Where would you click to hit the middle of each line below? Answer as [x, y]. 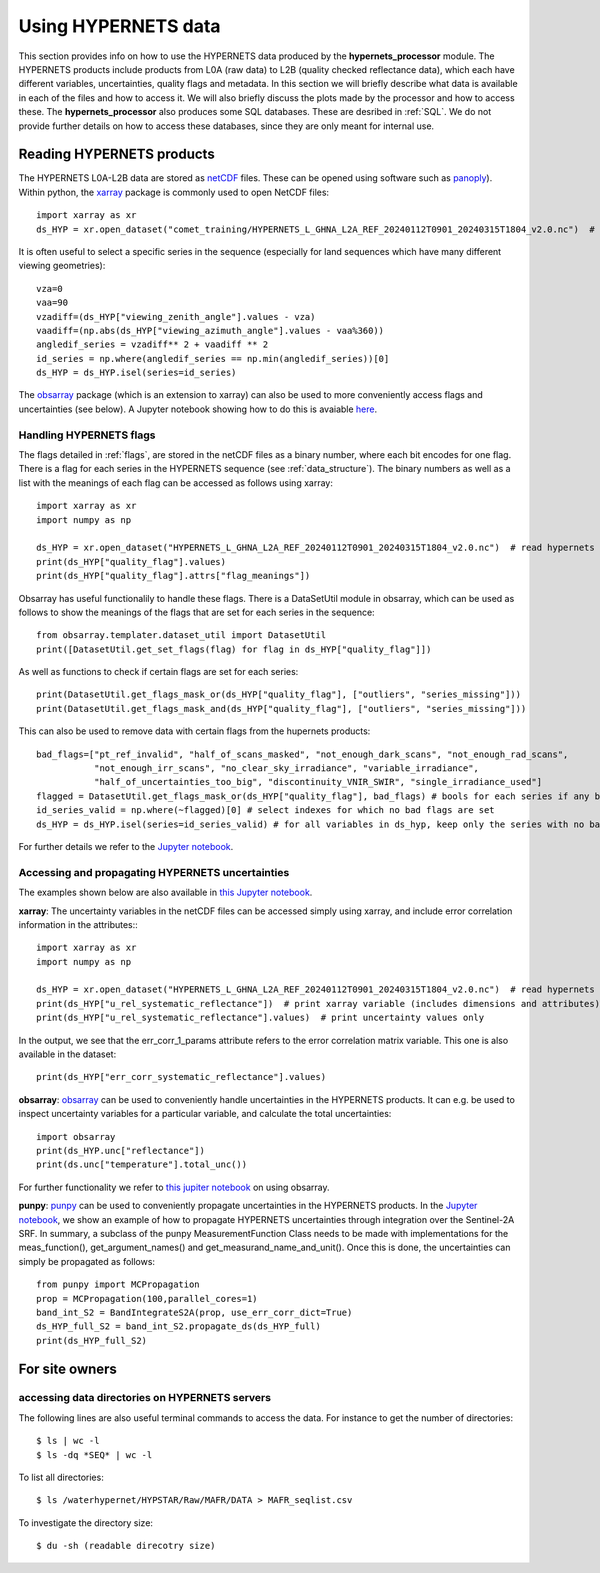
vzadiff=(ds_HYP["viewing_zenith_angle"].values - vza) [176, 316]
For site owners [67, 1368]
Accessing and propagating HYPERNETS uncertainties [154, 872]
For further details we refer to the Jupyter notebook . [126, 846]
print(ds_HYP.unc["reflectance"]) [120, 1150]
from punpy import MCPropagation [118, 1284]
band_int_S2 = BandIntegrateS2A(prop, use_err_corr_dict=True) [194, 1312]
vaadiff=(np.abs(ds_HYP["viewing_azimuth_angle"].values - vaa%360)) [210, 330]
